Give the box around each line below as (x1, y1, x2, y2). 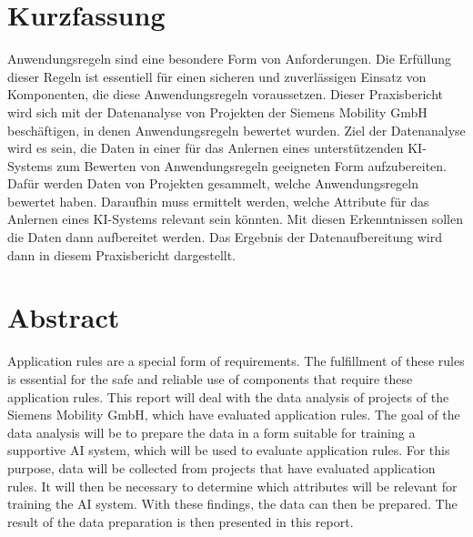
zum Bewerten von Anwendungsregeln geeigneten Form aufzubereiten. (56, 156, 447, 175)
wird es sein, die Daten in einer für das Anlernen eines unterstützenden (7, 138, 404, 157)
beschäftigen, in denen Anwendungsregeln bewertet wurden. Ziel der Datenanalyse (7, 120, 466, 139)
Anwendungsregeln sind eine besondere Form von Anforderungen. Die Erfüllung (7, 49, 452, 68)
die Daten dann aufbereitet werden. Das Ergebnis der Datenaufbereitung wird (7, 228, 443, 247)
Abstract (7, 299, 120, 336)
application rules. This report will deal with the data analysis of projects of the (7, 387, 449, 406)
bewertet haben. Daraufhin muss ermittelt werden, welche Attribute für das (7, 191, 429, 210)
